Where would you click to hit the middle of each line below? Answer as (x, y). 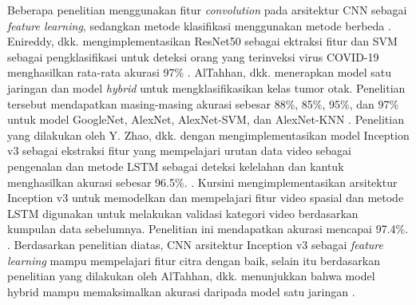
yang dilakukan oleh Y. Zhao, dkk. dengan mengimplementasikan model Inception (208, 135)
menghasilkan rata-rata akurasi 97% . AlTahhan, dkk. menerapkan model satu (200, 72)
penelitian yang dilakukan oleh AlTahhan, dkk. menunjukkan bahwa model (191, 276)
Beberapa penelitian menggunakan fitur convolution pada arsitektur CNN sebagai (207, 10)
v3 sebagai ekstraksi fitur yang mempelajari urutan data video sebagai (179, 151)
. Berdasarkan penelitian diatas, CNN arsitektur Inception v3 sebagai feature (195, 244)
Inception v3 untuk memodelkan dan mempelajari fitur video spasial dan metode (206, 198)
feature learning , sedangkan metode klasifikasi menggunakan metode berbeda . (199, 25)
